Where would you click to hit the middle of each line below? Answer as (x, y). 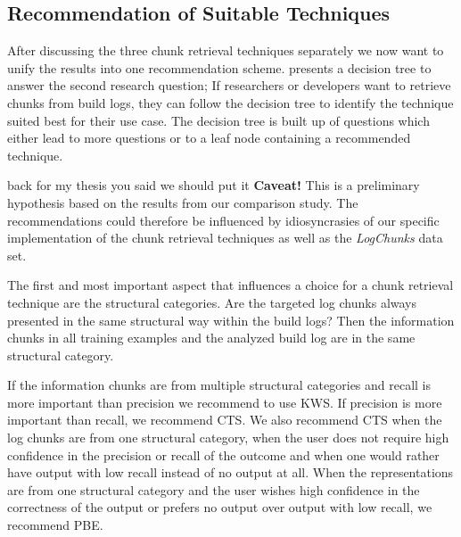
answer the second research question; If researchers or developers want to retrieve (229, 85)
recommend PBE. (55, 525)
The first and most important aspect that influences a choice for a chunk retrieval (230, 285)
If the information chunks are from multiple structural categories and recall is (219, 385)
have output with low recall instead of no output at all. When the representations (230, 472)
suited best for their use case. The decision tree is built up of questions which (218, 120)
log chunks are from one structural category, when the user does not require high (228, 438)
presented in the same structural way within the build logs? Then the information (231, 320)
